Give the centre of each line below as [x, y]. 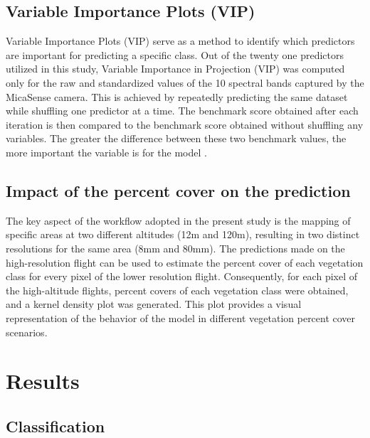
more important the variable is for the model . [106, 152]
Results [43, 381]
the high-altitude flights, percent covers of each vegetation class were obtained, [177, 290]
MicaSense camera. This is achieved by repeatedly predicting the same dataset [177, 96]
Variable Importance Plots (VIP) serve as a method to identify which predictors [180, 41]
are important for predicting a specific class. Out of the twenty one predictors [175, 54]
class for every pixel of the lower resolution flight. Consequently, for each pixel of [182, 276]
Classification [55, 426]
